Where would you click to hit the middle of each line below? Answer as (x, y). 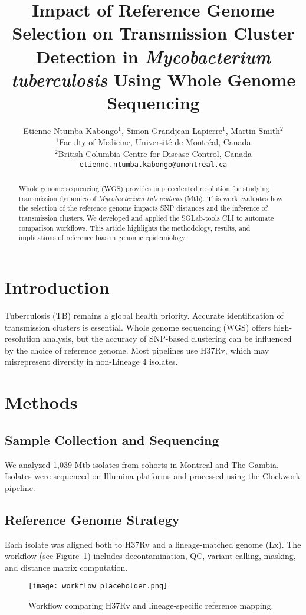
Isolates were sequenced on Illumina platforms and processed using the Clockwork (153, 476)
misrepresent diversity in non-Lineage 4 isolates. (91, 362)
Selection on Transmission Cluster (153, 33)
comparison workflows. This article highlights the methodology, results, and (134, 228)
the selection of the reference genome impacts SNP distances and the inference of (143, 208)
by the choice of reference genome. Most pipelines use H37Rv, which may (137, 350)
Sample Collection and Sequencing (112, 439)
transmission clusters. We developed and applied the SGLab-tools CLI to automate (146, 218)
